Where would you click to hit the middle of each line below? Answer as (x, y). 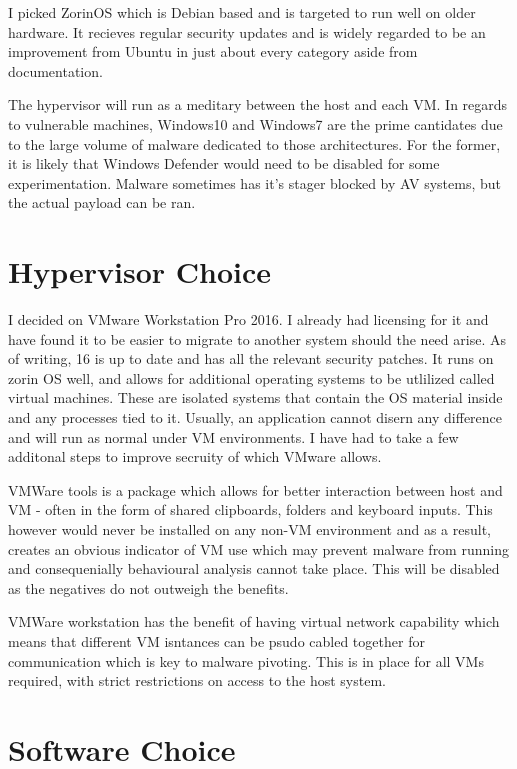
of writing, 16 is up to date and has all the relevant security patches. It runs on (251, 358)
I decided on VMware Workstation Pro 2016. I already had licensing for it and (248, 319)
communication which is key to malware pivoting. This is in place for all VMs (246, 660)
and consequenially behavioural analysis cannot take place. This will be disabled (254, 568)
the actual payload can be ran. (102, 202)
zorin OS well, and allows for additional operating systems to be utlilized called (251, 377)
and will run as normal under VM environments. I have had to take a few (233, 436)
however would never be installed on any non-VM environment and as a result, (249, 529)
